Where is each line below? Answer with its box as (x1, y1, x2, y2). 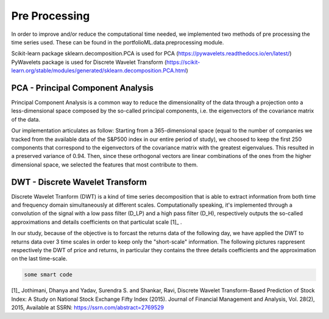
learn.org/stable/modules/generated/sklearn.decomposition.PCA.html (11, 67, 186, 74)
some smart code (24, 271, 73, 278)
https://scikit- (166, 58, 200, 66)
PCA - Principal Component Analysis (11, 83, 154, 93)
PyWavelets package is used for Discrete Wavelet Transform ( (11, 58, 167, 66)
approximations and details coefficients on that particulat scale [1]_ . (11, 218, 182, 225)
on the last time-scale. (11, 255, 68, 262)
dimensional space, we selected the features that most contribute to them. (11, 161, 198, 168)
